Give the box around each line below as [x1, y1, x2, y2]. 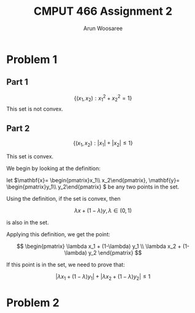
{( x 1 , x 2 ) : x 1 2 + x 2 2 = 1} [74, 93, 132, 103]
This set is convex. [6, 152, 54, 160]
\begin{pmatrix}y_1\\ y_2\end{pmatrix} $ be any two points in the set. [6, 183, 180, 190]
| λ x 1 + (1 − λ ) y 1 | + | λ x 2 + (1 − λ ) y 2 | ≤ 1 [55, 272, 151, 282]
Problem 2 [6, 296, 59, 309]
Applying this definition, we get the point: [6, 230, 110, 238]
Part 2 [6, 123, 30, 133]
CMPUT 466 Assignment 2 [33, 4, 173, 18]
